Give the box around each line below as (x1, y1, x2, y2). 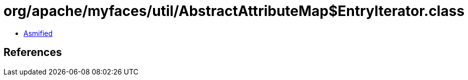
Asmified (23, 28, 53, 37)
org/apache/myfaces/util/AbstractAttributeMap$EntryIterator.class (3, 2, 464, 19)
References (3, 46, 62, 59)
